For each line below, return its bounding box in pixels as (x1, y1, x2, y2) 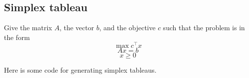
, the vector (59, 22, 94, 33)
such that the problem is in (163, 22, 245, 33)
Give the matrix (4, 22, 52, 33)
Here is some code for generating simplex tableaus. (4, 65, 156, 75)
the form (4, 32, 30, 42)
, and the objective (99, 22, 156, 33)
